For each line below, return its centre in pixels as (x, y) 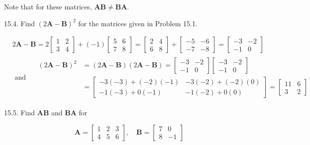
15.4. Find (20, 23)
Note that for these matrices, (48, 6)
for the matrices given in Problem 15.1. (138, 23)
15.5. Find (20, 113)
